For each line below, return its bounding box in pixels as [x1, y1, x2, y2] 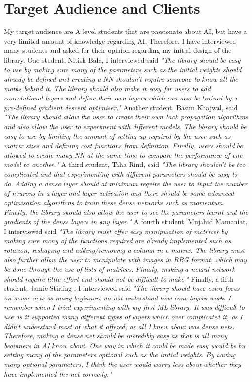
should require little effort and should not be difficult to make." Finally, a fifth [4, 273, 234, 283]
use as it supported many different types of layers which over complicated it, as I [4, 311, 243, 321]
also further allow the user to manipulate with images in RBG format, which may [4, 254, 247, 265]
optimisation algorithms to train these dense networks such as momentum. [4, 197, 225, 207]
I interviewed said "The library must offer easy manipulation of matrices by [4, 226, 228, 236]
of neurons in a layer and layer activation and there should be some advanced [4, 188, 234, 198]
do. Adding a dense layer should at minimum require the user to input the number [4, 178, 248, 188]
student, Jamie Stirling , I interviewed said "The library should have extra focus [4, 283, 240, 293]
